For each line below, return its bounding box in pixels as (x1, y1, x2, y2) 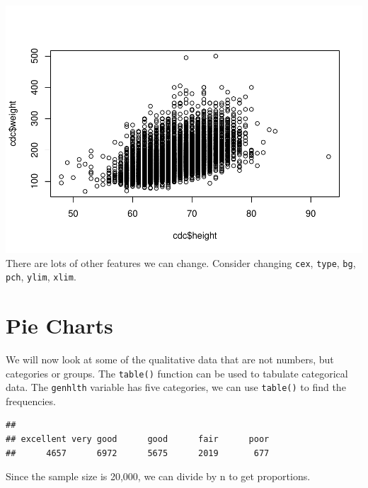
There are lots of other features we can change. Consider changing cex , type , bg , (6, 255, 356, 270)
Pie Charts (6, 311, 113, 340)
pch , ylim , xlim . (6, 269, 76, 284)
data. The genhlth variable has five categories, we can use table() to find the (6, 380, 346, 395)
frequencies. (6, 393, 56, 408)
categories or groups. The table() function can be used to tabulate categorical (6, 365, 348, 380)
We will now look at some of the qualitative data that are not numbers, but (6, 351, 334, 366)
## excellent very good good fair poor (6, 434, 270, 445)
